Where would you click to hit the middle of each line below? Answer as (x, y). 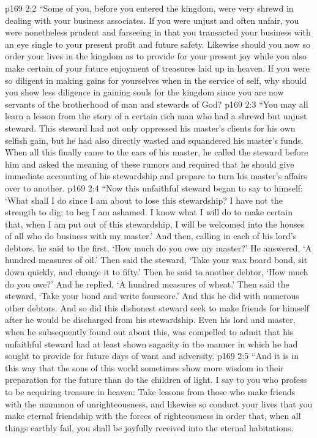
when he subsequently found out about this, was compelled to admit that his (149, 332)
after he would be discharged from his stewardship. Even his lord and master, (150, 320)
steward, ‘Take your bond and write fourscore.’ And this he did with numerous (152, 296)
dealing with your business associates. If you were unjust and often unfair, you (152, 20)
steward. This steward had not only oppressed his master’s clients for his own (150, 128)
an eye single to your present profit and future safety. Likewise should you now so (158, 44)
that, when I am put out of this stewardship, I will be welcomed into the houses (155, 224)
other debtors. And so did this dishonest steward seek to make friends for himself (157, 307)
